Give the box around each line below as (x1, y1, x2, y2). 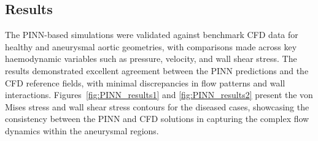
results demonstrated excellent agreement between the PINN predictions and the (5, 64, 309, 77)
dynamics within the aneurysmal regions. (5, 124, 159, 137)
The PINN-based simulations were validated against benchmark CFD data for (5, 28, 298, 41)
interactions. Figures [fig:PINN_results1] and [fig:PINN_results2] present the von (5, 88, 313, 101)
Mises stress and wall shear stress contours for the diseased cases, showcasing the (5, 100, 309, 113)
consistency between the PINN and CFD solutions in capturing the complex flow (5, 112, 309, 125)
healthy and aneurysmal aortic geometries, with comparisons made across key (5, 40, 297, 53)
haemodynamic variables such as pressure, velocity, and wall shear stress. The (5, 52, 297, 65)
